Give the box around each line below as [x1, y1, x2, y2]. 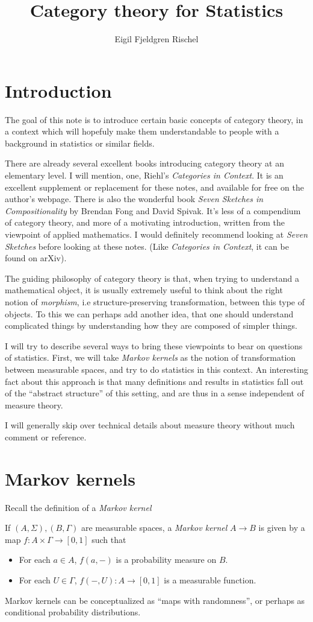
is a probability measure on [116, 553, 217, 566]
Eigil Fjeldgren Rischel [114, 33, 199, 45]
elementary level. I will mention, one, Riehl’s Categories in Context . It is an [5, 169, 284, 182]
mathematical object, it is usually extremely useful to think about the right [5, 284, 283, 296]
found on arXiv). [5, 252, 67, 264]
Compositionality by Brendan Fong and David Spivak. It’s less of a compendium [5, 204, 301, 217]
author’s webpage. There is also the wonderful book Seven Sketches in [5, 192, 264, 205]
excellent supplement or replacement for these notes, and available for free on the [5, 180, 304, 193]
